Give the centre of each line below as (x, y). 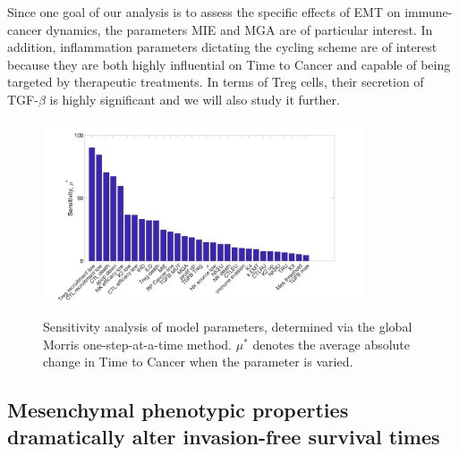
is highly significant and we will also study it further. (195, 99)
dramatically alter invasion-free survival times (224, 436)
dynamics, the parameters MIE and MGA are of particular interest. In (239, 29)
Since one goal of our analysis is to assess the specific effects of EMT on (204, 12)
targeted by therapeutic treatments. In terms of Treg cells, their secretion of (216, 82)
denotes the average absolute (331, 344)
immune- (429, 12)
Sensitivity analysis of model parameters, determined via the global (228, 327)
